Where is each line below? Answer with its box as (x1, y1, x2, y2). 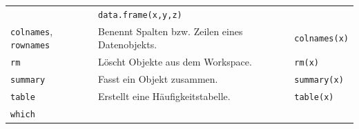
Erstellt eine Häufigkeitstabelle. (98, 89, 231, 103)
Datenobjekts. (98, 37, 157, 52)
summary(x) (294, 75, 344, 86)
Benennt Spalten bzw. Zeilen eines (98, 23, 243, 38)
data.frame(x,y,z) (98, 10, 182, 20)
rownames (10, 41, 50, 51)
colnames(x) (294, 34, 349, 44)
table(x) (294, 92, 334, 103)
